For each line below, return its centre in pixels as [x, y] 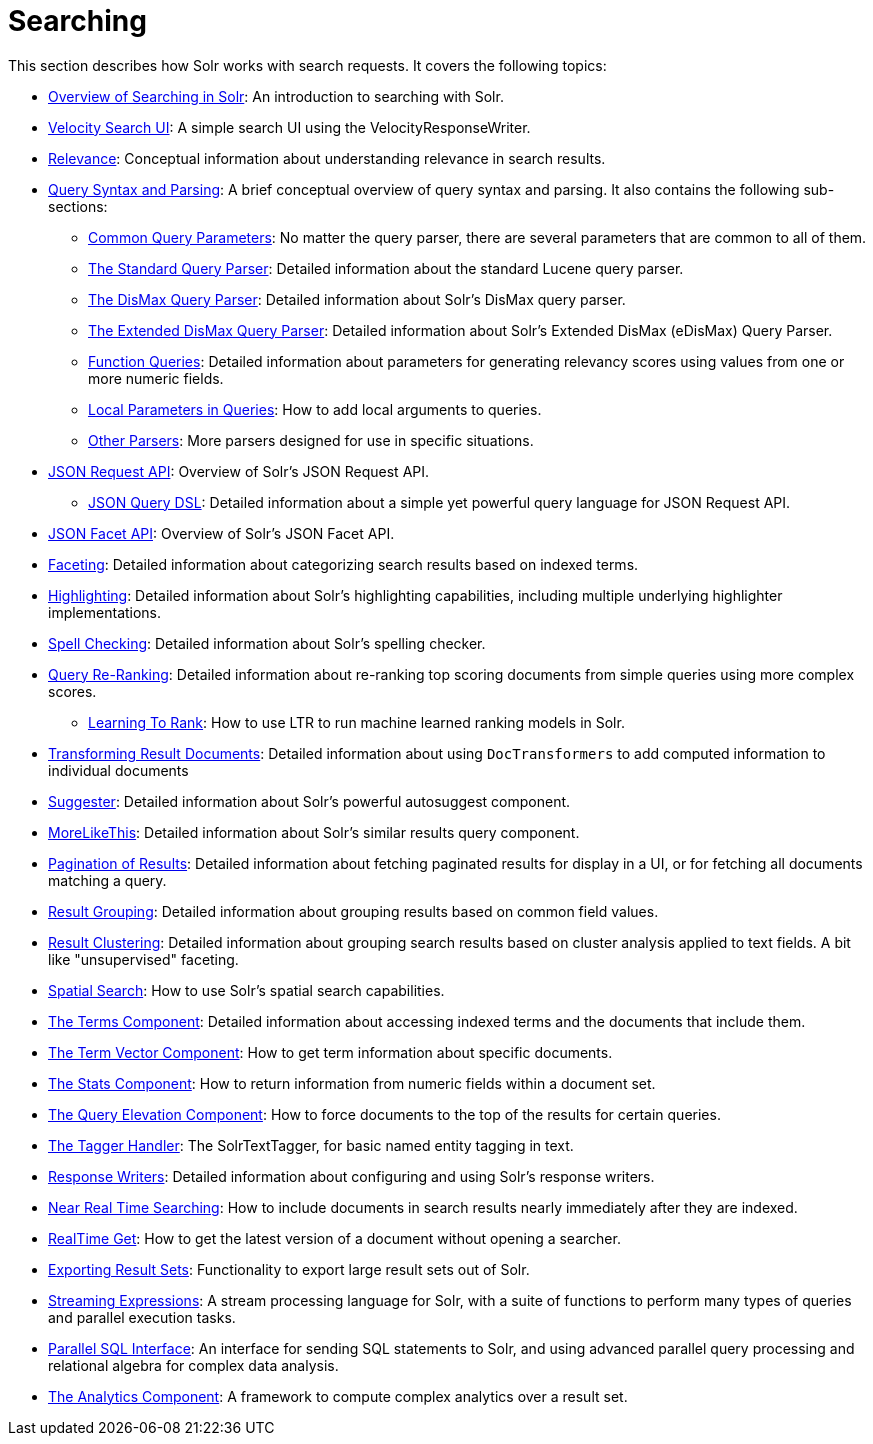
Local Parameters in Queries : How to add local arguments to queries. [315, 409]
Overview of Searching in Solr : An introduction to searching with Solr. [276, 96]
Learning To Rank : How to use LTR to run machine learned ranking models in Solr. [356, 722]
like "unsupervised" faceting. [143, 959]
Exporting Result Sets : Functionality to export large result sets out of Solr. [289, 1269]
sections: [78, 206]
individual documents [118, 770]
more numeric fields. [156, 378]
